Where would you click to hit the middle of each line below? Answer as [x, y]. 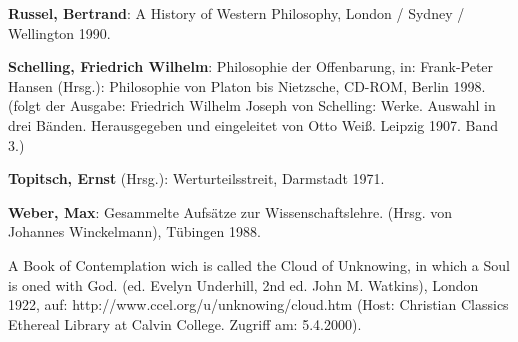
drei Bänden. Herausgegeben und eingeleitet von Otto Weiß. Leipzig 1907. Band [253, 124]
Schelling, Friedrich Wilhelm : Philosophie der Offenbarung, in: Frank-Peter [251, 66]
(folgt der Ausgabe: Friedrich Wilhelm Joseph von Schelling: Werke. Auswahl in [252, 105]
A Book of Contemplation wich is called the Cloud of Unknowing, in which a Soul [259, 264]
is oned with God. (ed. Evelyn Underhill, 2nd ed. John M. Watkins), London [243, 284]
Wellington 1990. [59, 32]
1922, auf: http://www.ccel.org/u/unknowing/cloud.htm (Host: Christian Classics [258, 304]
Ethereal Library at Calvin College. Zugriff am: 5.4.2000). [185, 323]
